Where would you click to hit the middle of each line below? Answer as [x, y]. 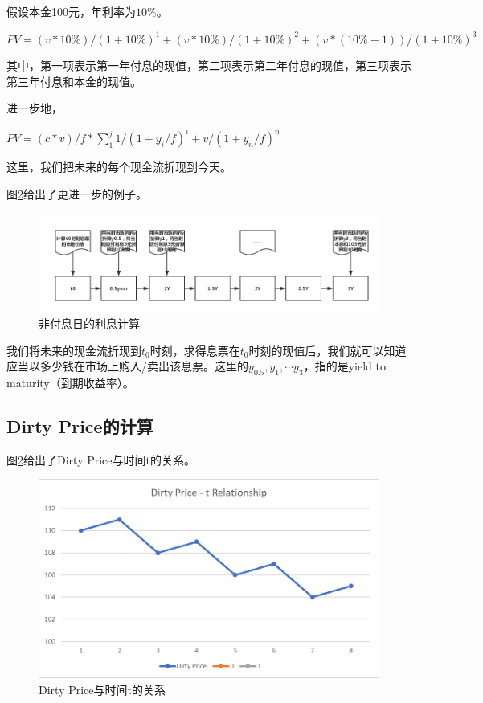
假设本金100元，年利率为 [71, 11]
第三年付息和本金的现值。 [74, 81]
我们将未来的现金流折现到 [74, 350]
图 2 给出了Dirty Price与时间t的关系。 [101, 459]
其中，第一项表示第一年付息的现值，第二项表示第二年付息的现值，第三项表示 [209, 65]
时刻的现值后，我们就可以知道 [327, 350]
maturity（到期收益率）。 [70, 382]
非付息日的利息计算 [89, 323]
